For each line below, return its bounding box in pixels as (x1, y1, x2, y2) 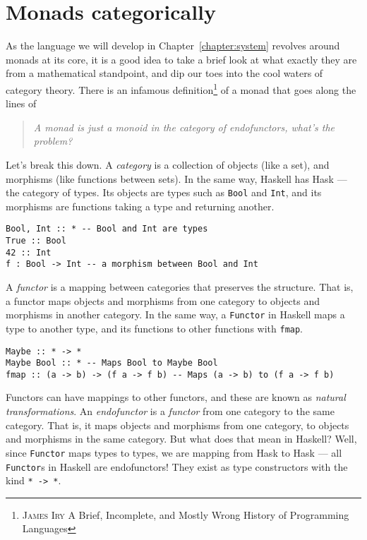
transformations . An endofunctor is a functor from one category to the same (6, 404, 335, 419)
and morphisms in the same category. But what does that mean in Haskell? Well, (6, 431, 357, 446)
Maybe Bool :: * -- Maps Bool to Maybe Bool (6, 358, 218, 368)
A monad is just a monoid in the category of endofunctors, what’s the (33, 119, 335, 134)
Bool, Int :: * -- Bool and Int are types (6, 224, 208, 234)
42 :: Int (6, 247, 52, 258)
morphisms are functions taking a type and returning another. (6, 198, 275, 213)
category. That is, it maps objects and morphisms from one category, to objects (6, 417, 349, 432)
